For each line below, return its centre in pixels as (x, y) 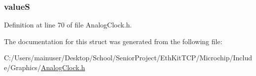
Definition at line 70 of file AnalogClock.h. (68, 25)
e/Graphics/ (22, 67)
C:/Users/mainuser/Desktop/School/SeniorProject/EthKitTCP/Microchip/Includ (128, 58)
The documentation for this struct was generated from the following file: (113, 41)
